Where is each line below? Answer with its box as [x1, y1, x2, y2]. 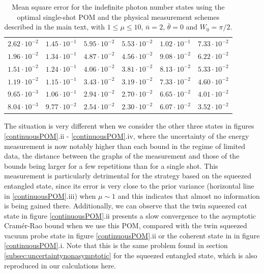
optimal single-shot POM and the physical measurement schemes [17, 11, 220, 22]
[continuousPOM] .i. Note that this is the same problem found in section [4, 240, 228, 251]
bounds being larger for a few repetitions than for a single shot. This [4, 160, 218, 171]
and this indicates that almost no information [118, 190, 260, 201]
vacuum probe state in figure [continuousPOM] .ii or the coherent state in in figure [4, 230, 260, 240]
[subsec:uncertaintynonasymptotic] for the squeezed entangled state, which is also [4, 250, 257, 261]
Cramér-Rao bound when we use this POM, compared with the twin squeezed [4, 220, 247, 231]
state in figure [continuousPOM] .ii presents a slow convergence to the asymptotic [4, 210, 256, 221]
